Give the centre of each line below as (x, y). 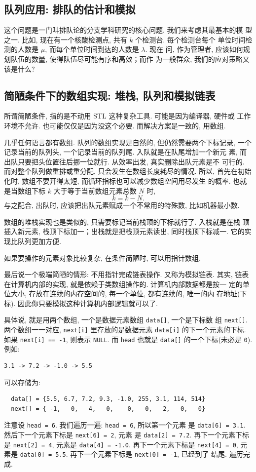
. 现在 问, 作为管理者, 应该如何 (194, 49)
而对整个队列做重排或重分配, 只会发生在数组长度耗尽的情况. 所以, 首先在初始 (128, 171)
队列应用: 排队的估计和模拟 (70, 9)
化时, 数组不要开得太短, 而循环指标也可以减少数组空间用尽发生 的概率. (117, 180)
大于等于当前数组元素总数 (95, 190)
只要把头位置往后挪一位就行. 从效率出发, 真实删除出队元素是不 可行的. (131, 161)
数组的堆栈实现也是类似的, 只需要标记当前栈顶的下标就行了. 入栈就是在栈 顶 (127, 221)
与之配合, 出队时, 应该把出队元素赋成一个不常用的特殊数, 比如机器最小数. (122, 205)
